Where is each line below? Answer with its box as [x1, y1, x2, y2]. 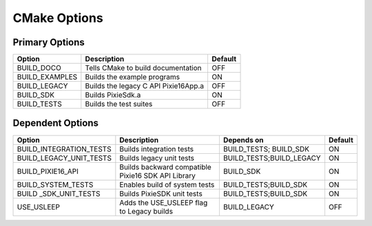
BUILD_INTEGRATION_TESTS [17, 144, 112, 154]
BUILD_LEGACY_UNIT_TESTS [17, 153, 112, 163]
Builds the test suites [85, 100, 153, 109]
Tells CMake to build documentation [85, 63, 203, 73]
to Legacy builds [119, 206, 174, 216]
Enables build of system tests [119, 179, 215, 189]
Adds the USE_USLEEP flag [119, 198, 208, 207]
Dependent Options [12, 117, 99, 129]
